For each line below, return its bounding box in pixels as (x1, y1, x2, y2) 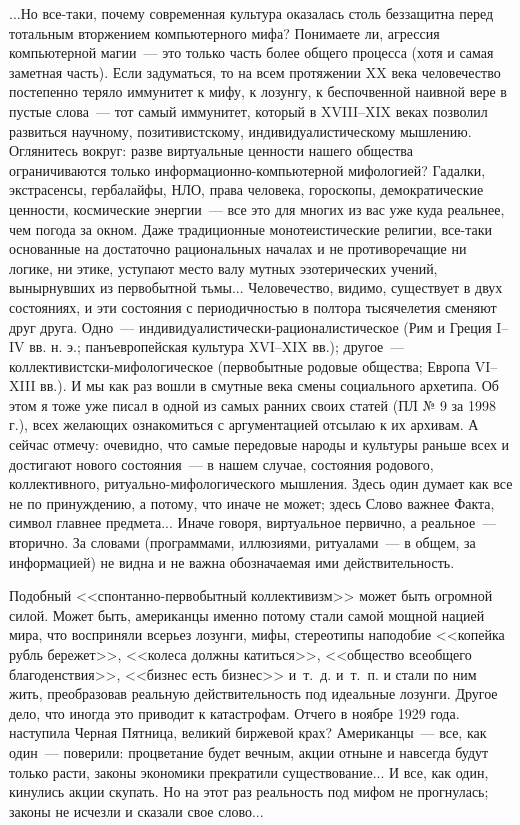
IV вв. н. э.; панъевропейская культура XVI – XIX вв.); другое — (9, 336, 405, 357)
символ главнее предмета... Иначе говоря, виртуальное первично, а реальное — (9, 512, 497, 533)
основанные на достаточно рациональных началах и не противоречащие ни (9, 238, 467, 259)
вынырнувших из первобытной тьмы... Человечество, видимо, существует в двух (9, 277, 503, 298)
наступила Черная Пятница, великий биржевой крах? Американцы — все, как (9, 722, 487, 743)
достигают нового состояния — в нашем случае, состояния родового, (9, 453, 434, 474)
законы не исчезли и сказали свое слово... (9, 800, 264, 821)
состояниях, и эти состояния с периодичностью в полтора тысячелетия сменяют (9, 296, 497, 317)
